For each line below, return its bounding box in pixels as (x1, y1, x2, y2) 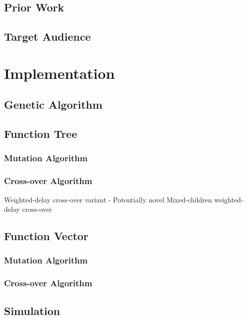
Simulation (4, 303, 61, 318)
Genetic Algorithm (4, 97, 103, 112)
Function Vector (4, 228, 88, 244)
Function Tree (4, 126, 78, 141)
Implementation (4, 63, 115, 83)
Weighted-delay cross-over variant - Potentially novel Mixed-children (4, 194, 212, 204)
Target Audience (4, 29, 91, 44)
